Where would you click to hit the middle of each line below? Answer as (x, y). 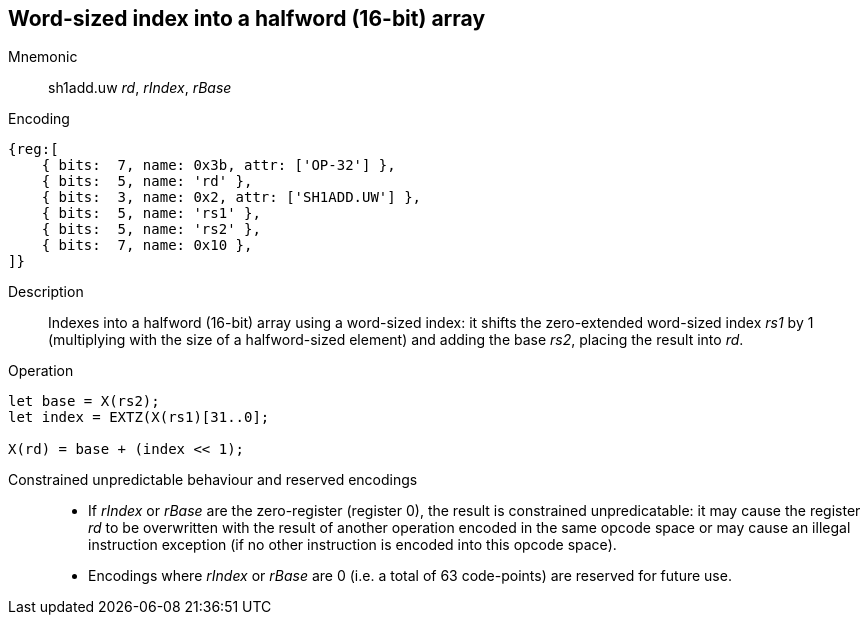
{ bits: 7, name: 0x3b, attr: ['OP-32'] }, (218, 165)
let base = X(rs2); (84, 401)
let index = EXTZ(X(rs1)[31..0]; (139, 417)
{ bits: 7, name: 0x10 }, (147, 245)
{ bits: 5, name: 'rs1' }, (151, 213)
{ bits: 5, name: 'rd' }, (147, 181)
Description (46, 292)
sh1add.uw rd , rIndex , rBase (140, 88)
